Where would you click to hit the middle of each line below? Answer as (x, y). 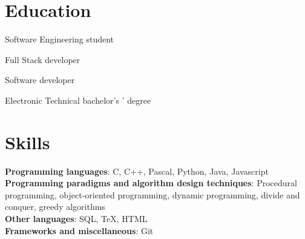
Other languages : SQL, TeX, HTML (76, 218)
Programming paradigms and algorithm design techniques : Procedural (151, 183)
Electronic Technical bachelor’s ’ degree (78, 100)
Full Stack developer (43, 59)
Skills (28, 142)
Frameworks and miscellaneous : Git (79, 230)
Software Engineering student (60, 39)
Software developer (40, 80)
